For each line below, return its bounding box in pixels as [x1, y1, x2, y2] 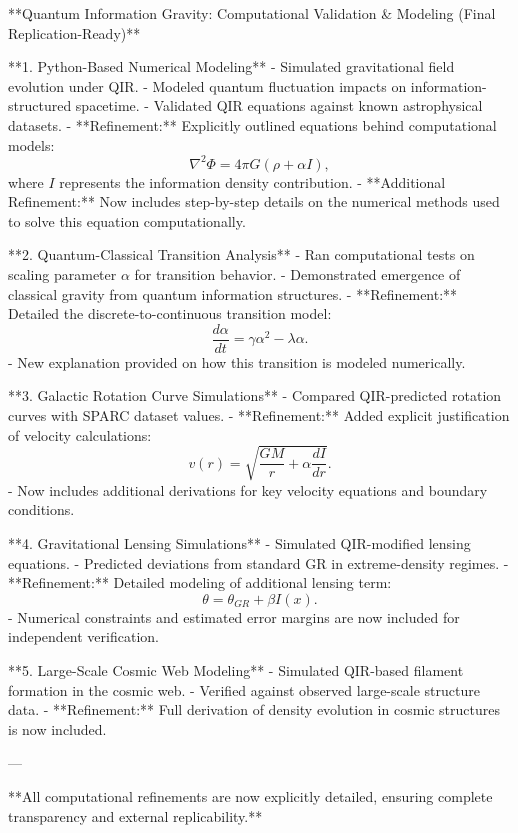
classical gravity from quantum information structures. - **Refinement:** [8, 283, 458, 304]
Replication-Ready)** [8, 22, 141, 43]
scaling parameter [8, 264, 117, 285]
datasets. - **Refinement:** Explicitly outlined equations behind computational [8, 114, 497, 135]
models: [8, 134, 55, 155]
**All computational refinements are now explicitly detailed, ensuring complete [8, 785, 493, 806]
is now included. [8, 718, 107, 739]
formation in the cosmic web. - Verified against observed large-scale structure [8, 679, 480, 700]
